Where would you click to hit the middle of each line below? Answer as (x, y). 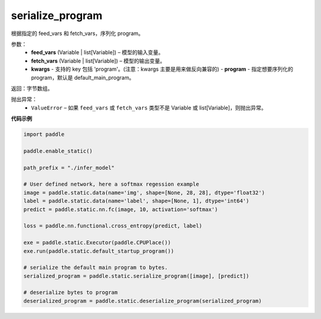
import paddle (44, 135)
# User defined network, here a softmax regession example (111, 184)
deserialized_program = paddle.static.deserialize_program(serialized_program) (143, 301)
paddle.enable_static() (58, 151)
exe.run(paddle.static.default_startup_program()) (99, 251)
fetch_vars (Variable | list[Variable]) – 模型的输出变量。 (98, 61)
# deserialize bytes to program (71, 293)
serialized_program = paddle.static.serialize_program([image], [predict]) (136, 276)
